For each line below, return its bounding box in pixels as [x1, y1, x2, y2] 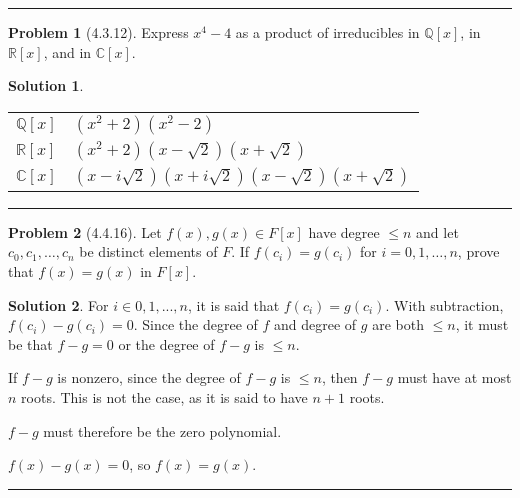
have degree [308, 221, 380, 242]
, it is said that [188, 294, 280, 315]
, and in [43, 41, 92, 62]
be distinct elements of [79, 241, 218, 262]
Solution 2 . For [8, 294, 109, 315]
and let [416, 221, 459, 242]
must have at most [397, 367, 512, 388]
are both [372, 314, 424, 335]
